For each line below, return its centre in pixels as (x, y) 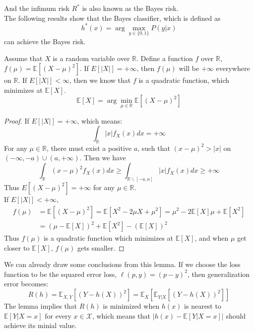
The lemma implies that (41, 306)
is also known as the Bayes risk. (130, 8)
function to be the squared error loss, (61, 274)
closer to (17, 247)
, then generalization (219, 274)
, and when (212, 238)
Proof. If (17, 120)
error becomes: (26, 284)
